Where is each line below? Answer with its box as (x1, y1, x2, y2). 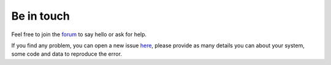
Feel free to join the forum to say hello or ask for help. (11, 31, 147, 38)
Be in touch (11, 9, 70, 23)
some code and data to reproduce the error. (11, 50, 123, 58)
